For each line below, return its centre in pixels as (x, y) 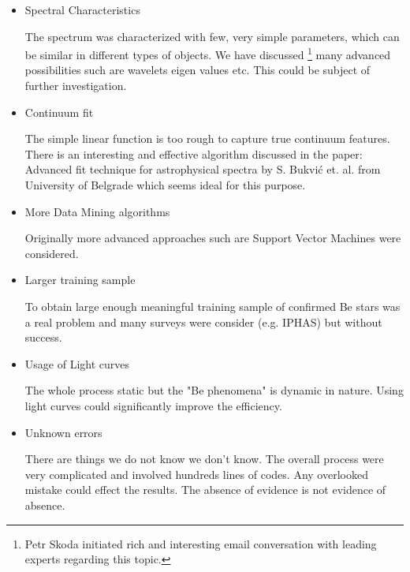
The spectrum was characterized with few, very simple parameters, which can (212, 36)
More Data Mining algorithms (97, 211)
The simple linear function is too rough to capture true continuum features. (207, 138)
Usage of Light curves (77, 363)
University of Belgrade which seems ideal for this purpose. (165, 185)
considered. (52, 253)
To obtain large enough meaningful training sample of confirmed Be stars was (212, 306)
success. (43, 337)
